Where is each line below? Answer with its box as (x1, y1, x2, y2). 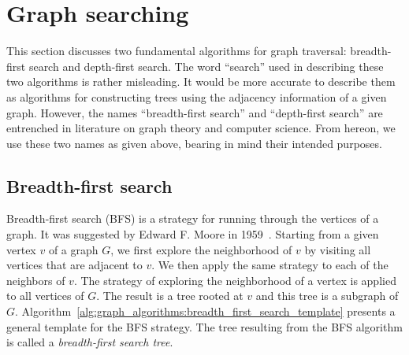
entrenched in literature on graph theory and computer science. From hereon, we (6, 120, 396, 136)
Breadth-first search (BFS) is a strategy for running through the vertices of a (6, 210, 379, 227)
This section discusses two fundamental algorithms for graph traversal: (6, 43, 347, 59)
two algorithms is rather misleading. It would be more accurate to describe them (6, 73, 396, 90)
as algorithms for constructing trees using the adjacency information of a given (6, 88, 387, 105)
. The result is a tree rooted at (96, 287, 244, 304)
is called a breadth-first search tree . (6, 334, 173, 350)
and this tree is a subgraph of (255, 287, 399, 304)
